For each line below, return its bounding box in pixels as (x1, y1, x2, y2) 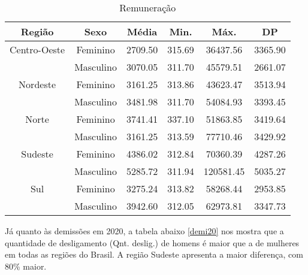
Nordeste (19, 77, 56, 91)
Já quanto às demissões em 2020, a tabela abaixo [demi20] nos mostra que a (5, 225, 284, 237)
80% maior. (5, 259, 47, 272)
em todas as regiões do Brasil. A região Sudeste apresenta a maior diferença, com (5, 248, 303, 261)
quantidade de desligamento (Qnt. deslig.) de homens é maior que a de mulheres (5, 236, 300, 249)
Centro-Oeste (10, 43, 65, 56)
